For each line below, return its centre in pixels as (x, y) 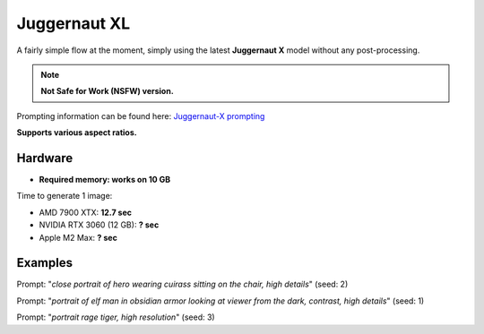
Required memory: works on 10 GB (105, 180)
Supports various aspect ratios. (77, 133)
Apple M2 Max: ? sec (78, 237)
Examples (45, 263)
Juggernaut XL (73, 23)
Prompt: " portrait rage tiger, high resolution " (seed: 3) (116, 317)
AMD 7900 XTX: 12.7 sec (86, 212)
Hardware (45, 158)
